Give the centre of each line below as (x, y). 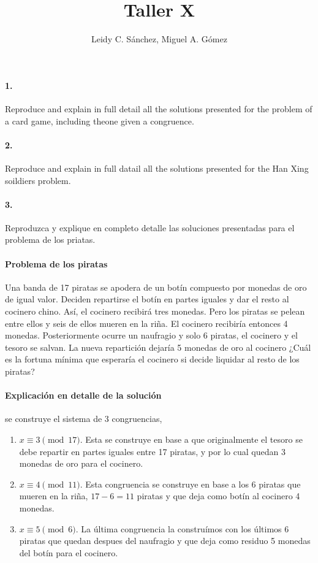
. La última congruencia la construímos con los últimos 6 (182, 528)
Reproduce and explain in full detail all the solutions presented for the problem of (159, 108)
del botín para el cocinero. (69, 552)
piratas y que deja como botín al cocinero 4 (218, 496)
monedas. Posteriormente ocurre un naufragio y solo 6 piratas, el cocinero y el (151, 335)
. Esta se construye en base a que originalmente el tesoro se (191, 439)
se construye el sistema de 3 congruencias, (84, 419)
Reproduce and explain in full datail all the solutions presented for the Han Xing (157, 168)
